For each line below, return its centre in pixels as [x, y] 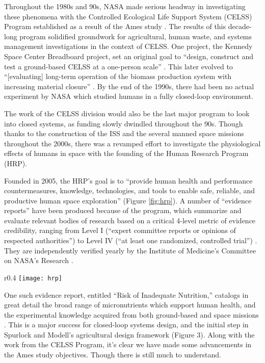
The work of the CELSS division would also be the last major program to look [127, 113]
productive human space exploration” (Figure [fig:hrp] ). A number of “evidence [128, 200]
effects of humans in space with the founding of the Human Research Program [126, 153]
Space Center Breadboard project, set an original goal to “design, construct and [129, 56]
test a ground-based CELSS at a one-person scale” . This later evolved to [118, 66]
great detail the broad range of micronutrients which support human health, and [130, 305]
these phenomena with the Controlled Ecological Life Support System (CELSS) [128, 16]
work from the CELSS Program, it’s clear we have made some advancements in [128, 344]
